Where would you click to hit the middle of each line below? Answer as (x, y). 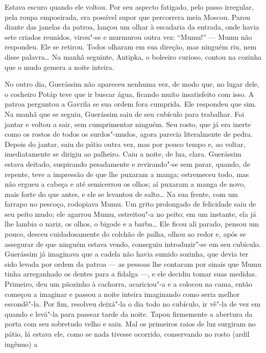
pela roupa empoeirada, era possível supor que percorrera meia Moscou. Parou (128, 17)
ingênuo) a (21, 344)
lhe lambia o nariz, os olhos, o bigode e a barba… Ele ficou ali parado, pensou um (132, 224)
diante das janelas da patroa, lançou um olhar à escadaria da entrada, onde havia (132, 27)
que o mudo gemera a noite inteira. (59, 67)
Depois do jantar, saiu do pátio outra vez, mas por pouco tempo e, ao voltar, (125, 144)
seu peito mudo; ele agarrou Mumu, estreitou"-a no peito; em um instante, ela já (130, 213)
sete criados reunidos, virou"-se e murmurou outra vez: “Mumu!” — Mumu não (128, 36)
